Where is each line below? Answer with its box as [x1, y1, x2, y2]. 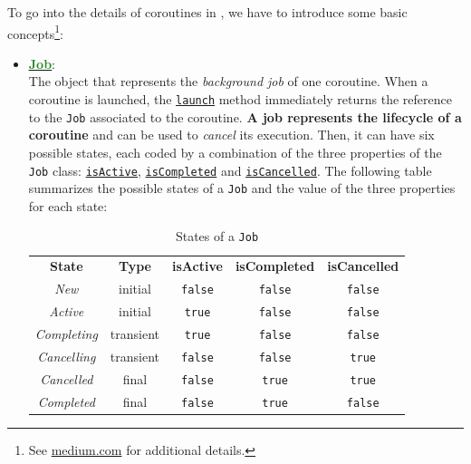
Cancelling [37, 346, 96, 365]
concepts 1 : [7, 21, 63, 43]
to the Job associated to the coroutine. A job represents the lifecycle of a [28, 107, 462, 126]
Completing [34, 324, 98, 343]
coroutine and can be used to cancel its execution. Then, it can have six [28, 125, 435, 144]
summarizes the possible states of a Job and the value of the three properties [28, 179, 456, 198]
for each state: [28, 196, 108, 215]
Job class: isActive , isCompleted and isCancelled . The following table [28, 160, 432, 179]
